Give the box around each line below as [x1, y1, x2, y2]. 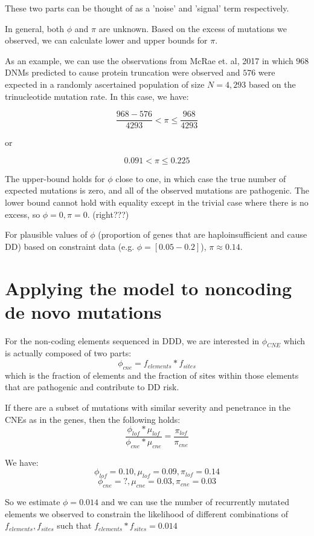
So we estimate [5, 495, 60, 508]
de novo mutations [5, 299, 162, 324]
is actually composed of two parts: [5, 347, 132, 359]
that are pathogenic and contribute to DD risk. [5, 381, 179, 393]
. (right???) [87, 208, 129, 220]
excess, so [5, 208, 40, 220]
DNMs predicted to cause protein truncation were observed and [5, 66, 240, 79]
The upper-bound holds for [5, 172, 105, 185]
